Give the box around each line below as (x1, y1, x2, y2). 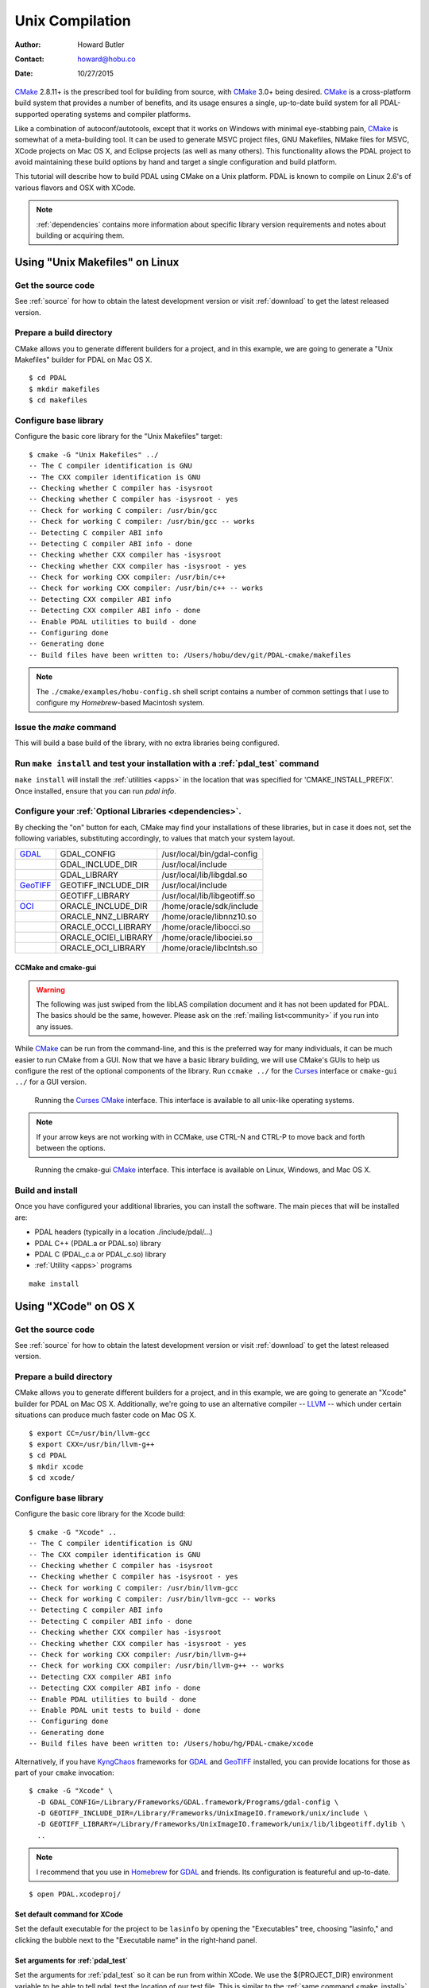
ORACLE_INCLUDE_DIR (60, 900, 148, 911)
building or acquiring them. (36, 231, 125, 240)
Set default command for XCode (14, 1909, 123, 1920)
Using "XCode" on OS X (14, 1299, 135, 1313)
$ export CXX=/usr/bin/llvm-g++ (29, 1440, 155, 1449)
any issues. (36, 1022, 73, 1031)
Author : (14, 40, 41, 49)
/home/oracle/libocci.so (161, 921, 251, 932)
